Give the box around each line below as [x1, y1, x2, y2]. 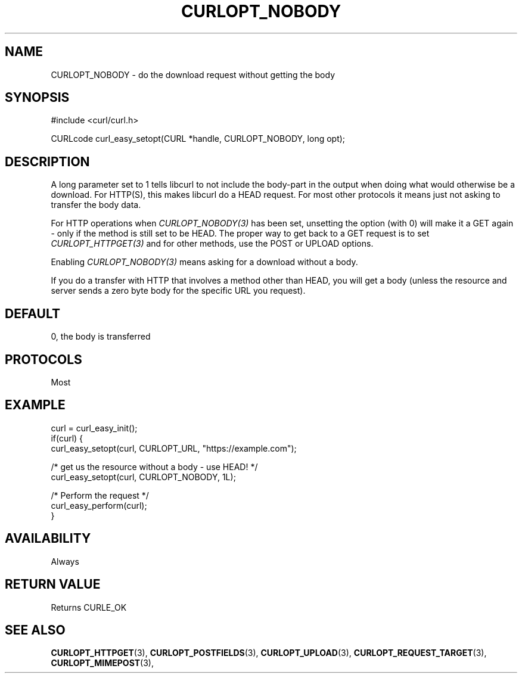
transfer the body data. [51, 200, 141, 210]
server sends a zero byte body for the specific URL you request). [51, 285, 306, 296]
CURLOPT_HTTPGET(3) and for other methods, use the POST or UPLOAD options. [51, 238, 374, 249]
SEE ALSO [5, 622, 66, 637]
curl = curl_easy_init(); [51, 422, 138, 433]
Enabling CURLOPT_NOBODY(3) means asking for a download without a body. [51, 257, 358, 268]
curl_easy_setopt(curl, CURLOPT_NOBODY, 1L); [51, 471, 236, 482]
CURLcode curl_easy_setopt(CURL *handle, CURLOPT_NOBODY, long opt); [51, 133, 346, 144]
